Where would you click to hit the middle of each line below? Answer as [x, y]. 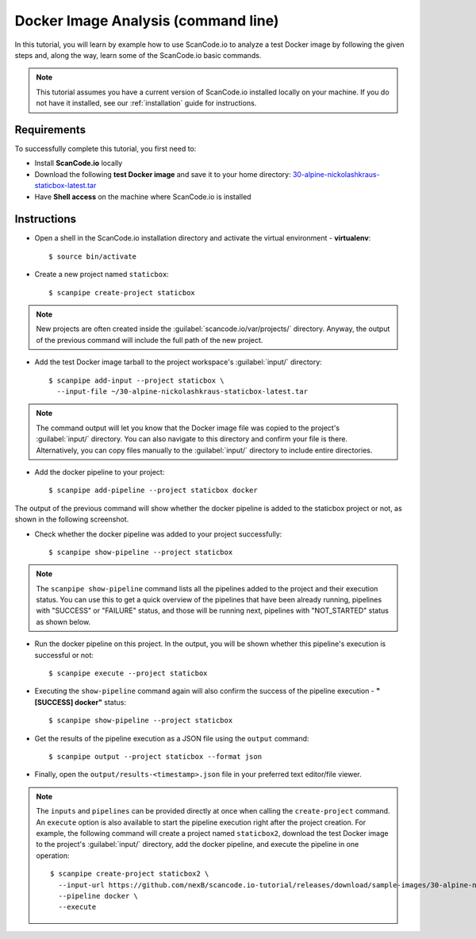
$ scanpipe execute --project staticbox [128, 673]
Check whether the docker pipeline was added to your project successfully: [158, 534]
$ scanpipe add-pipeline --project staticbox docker [153, 491]
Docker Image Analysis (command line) [147, 21]
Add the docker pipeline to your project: [100, 471]
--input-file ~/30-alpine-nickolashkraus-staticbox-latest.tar [182, 392]
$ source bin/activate [93, 256]
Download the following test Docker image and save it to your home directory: [163, 174]
